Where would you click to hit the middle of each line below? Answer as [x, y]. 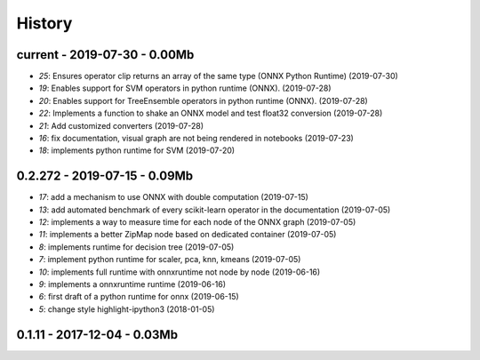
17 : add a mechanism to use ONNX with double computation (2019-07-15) [173, 197]
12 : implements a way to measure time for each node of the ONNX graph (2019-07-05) [197, 222]
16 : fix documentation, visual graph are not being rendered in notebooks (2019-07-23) [196, 139]
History [44, 23]
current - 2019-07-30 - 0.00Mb [105, 55]
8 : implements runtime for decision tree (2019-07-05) [136, 247]
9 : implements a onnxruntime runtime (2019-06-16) [132, 284]
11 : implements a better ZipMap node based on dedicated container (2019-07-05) [188, 235]
